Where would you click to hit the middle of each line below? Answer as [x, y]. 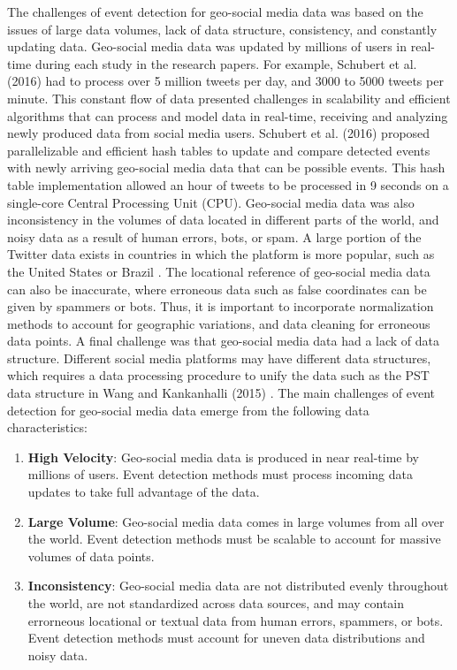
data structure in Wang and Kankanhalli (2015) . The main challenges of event [221, 393]
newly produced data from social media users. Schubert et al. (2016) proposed [219, 133]
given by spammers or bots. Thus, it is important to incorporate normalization [221, 306]
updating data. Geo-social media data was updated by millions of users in [207, 46]
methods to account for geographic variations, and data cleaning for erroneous [219, 323]
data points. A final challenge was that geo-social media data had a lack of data [224, 341]
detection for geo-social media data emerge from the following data [188, 410]
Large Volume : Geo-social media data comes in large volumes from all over [236, 521]
